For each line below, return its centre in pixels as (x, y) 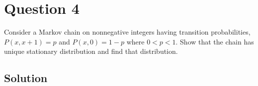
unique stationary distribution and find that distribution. (91, 51)
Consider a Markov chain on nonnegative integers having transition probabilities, (127, 32)
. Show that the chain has (215, 41)
